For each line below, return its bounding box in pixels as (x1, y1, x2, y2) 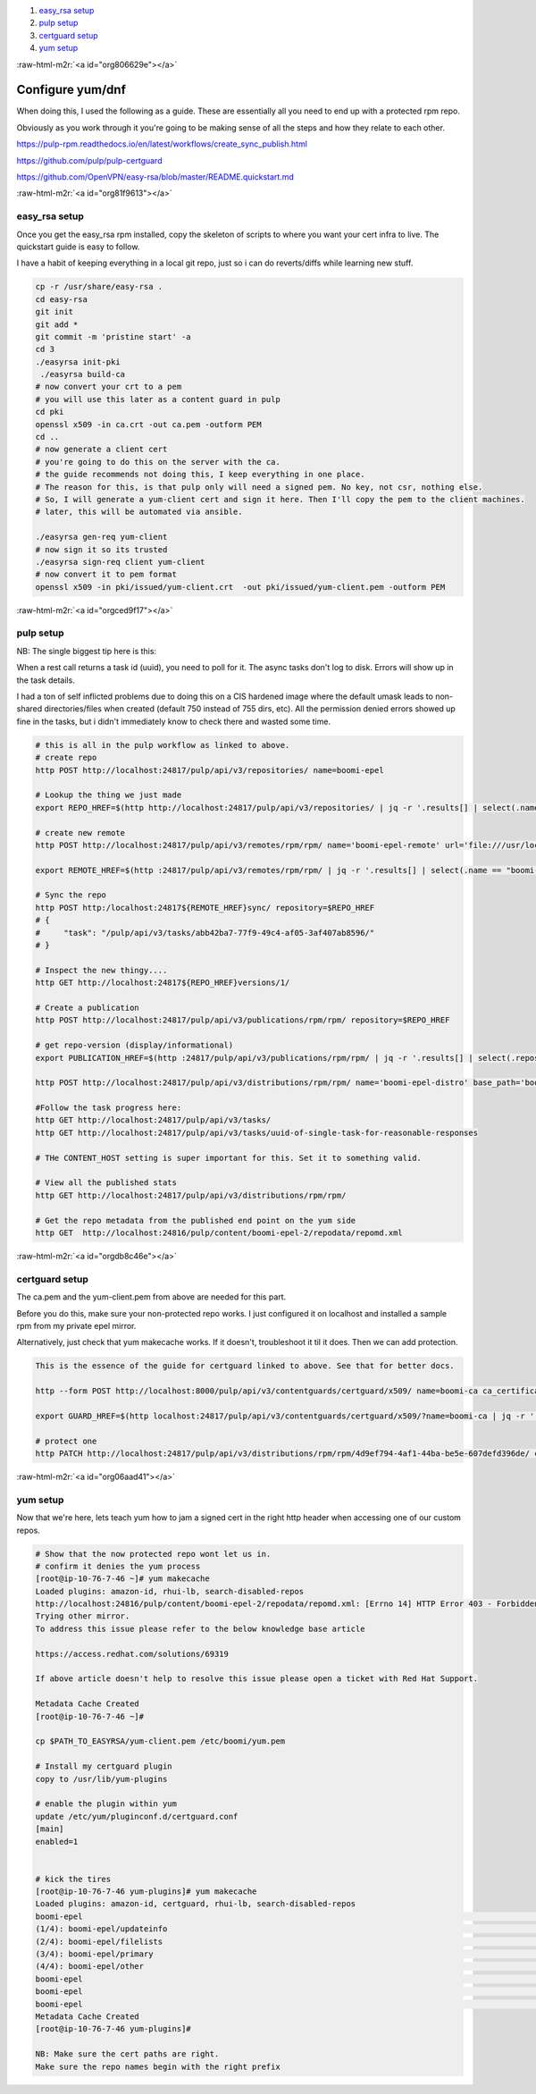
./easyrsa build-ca (40, 369, 125, 380)
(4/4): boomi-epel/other (35, 1962, 145, 1972)
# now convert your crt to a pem (35, 382, 182, 392)
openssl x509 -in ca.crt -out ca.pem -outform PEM (35, 419, 263, 429)
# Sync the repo (35, 890, 107, 900)
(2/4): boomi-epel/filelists (35, 1936, 163, 1947)
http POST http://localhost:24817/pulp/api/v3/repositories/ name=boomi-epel (35, 765, 384, 775)
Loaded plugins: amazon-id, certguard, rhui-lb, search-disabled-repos (35, 1899, 356, 1909)
